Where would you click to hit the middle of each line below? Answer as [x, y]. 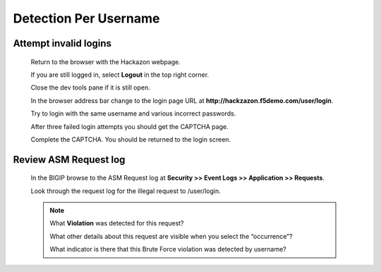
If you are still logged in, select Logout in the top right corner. [120, 75]
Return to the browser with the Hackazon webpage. [106, 62]
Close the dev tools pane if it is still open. [91, 87]
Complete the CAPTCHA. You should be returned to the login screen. [131, 139]
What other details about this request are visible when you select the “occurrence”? [171, 236]
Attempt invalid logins [62, 43]
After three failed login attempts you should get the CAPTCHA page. [129, 126]
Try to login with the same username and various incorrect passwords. [133, 113]
